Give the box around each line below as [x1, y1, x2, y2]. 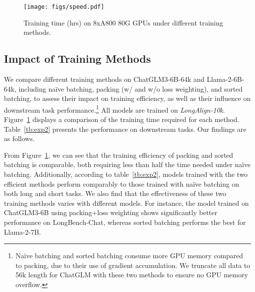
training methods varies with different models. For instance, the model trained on [4, 197, 249, 208]
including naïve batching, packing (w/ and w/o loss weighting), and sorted [18, 83, 243, 94]
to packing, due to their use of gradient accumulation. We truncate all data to [15, 260, 250, 270]
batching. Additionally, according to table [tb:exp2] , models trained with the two [4, 169, 248, 179]
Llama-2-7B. [4, 226, 41, 237]
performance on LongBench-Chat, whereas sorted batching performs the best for [4, 217, 246, 227]
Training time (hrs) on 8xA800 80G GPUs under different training [24, 17, 223, 27]
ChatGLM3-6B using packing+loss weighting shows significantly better [4, 207, 217, 218]
